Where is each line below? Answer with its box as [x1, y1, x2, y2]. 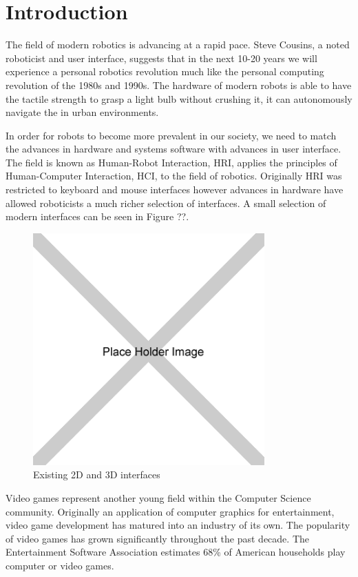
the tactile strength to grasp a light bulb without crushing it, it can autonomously [6, 91, 352, 106]
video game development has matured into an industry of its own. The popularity [6, 518, 350, 532]
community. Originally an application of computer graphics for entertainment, [6, 504, 335, 518]
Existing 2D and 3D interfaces [33, 467, 160, 482]
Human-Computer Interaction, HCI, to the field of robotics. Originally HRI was [6, 168, 342, 183]
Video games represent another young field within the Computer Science [6, 491, 311, 505]
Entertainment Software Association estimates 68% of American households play [6, 545, 346, 559]
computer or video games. [6, 558, 114, 572]
